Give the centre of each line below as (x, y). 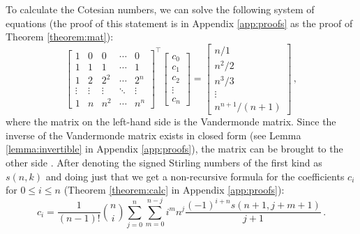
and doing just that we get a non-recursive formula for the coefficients (195, 176)
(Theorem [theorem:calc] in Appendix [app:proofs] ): (174, 190)
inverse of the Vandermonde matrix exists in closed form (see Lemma (153, 135)
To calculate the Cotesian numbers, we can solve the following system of (160, 9)
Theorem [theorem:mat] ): (60, 37)
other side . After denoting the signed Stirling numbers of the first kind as (164, 162)
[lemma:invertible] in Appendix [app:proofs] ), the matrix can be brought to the (174, 149)
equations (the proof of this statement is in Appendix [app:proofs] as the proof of (179, 23)
